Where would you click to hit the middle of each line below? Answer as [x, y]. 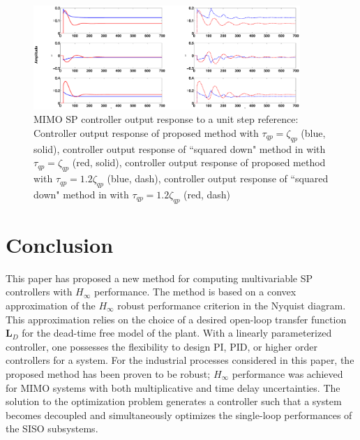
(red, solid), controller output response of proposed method [199, 162]
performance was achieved [287, 373]
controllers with [39, 292]
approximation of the [51, 305]
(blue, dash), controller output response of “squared [218, 178]
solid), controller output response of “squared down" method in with [180, 148]
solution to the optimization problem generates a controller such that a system [174, 401]
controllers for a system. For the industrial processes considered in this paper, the [180, 360]
